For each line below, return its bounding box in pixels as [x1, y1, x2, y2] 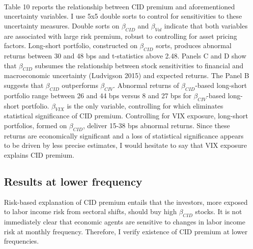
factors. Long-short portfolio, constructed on [4, 40, 138, 51]
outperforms [61, 80, 98, 90]
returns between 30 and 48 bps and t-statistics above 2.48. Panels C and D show [4, 50, 247, 60]
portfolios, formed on [4, 120, 67, 130]
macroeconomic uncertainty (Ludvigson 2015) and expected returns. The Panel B [4, 70, 250, 81]
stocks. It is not [195, 206, 242, 217]
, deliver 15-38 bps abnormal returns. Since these [83, 120, 230, 130]
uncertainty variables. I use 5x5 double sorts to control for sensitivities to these [4, 11, 242, 21]
